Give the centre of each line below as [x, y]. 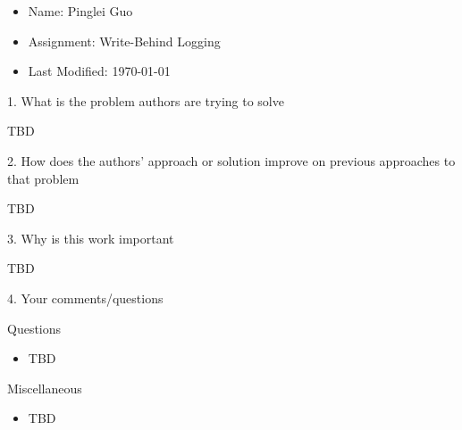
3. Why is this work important [91, 238]
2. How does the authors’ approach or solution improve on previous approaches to [231, 160]
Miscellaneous [45, 388]
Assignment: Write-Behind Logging [124, 41]
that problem [43, 178]
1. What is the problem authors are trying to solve [146, 100]
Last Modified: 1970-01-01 [99, 71]
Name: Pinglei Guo [80, 11]
